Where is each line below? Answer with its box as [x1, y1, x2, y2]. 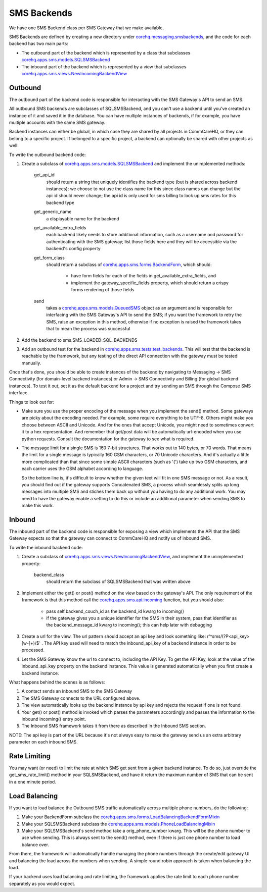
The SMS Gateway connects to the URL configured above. [21, 695, 140, 701]
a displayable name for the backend [46, 215, 120, 221]
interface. [9, 390, 29, 396]
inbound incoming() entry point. [21, 716, 86, 722]
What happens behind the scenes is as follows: [9, 679, 105, 685]
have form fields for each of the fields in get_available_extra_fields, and [71, 273, 216, 279]
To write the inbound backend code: [9, 544, 83, 550]
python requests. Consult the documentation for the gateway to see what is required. [21, 436, 195, 442]
